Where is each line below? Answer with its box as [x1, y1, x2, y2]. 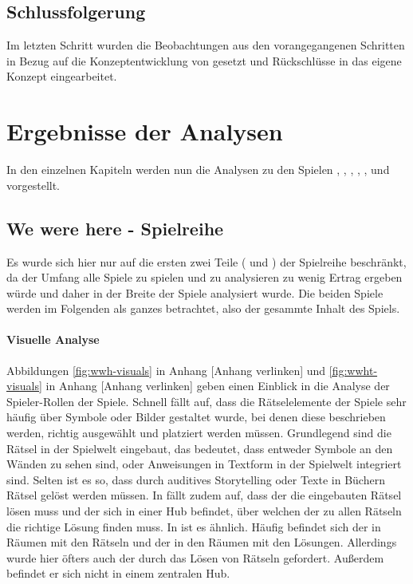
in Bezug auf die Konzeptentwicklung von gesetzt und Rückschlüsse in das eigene [6, 52, 402, 69]
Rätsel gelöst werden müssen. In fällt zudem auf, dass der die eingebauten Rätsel [6, 487, 402, 503]
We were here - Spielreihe [6, 215, 224, 240]
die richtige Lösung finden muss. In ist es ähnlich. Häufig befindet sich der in [6, 518, 381, 535]
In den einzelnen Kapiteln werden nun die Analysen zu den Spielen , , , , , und [6, 161, 390, 178]
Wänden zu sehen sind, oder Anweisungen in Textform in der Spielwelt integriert [6, 456, 402, 472]
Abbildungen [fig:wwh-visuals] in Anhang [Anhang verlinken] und [6, 361, 326, 378]
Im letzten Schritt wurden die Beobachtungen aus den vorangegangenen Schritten [6, 37, 405, 53]
